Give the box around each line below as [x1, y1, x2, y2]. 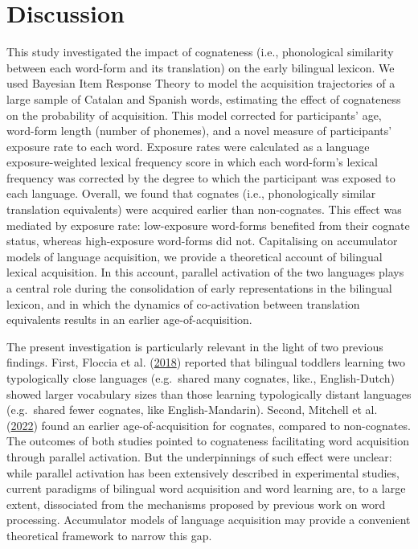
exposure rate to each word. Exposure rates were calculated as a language [6, 137, 370, 154]
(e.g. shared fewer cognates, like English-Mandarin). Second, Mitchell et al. [6, 401, 378, 418]
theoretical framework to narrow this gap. [6, 526, 212, 543]
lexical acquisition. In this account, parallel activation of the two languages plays [6, 264, 404, 281]
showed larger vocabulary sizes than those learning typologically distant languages [6, 385, 412, 402]
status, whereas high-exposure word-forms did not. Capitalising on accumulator [6, 232, 398, 249]
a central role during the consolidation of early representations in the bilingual [6, 280, 392, 297]
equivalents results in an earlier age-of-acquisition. [6, 311, 252, 328]
